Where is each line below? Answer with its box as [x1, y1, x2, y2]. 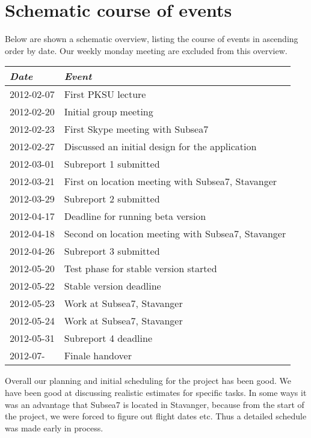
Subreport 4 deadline [64, 331, 153, 345]
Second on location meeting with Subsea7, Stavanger [64, 227, 286, 241]
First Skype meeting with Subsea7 [64, 122, 209, 136]
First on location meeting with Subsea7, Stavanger [64, 174, 277, 189]
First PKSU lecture [64, 87, 146, 102]
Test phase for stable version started [64, 261, 217, 276]
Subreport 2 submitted [64, 192, 160, 206]
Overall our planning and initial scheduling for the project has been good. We [5, 374, 291, 387]
